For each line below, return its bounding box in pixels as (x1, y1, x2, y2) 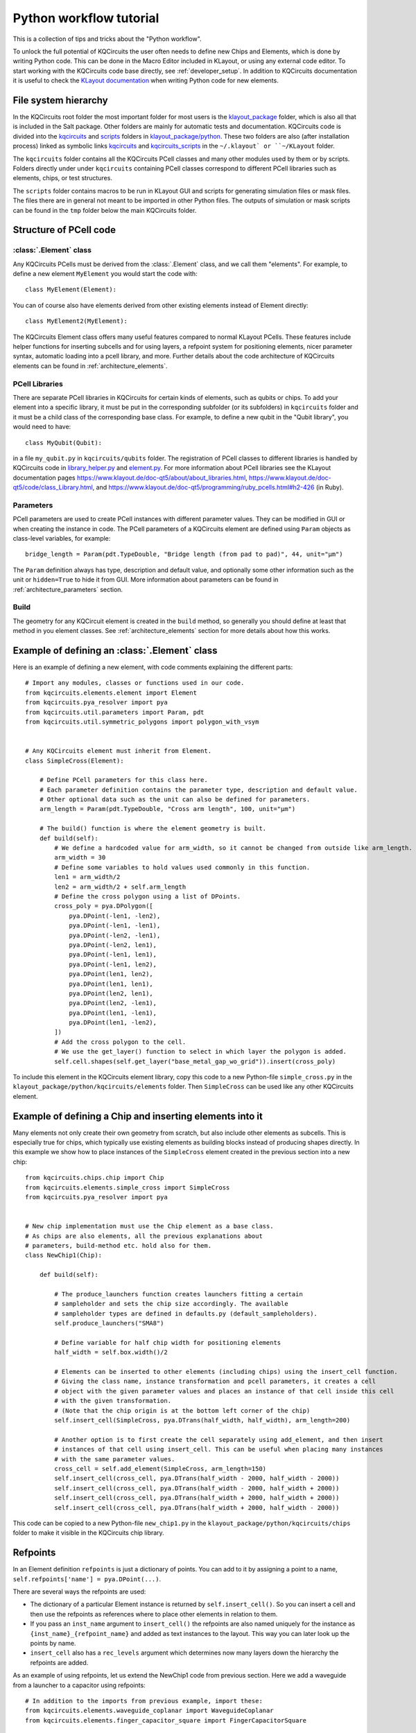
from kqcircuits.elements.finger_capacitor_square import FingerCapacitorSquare (25, 1716, 307, 1724)
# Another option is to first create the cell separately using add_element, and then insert (54, 1436, 384, 1443)
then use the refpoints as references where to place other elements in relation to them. (30, 1610, 278, 1618)
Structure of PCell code (12, 224, 116, 236)
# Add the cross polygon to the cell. (54, 1038, 187, 1046)
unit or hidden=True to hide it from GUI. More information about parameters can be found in (12, 575, 279, 584)
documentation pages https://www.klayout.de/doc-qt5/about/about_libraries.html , (12, 473, 248, 482)
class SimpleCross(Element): (25, 756, 124, 765)
